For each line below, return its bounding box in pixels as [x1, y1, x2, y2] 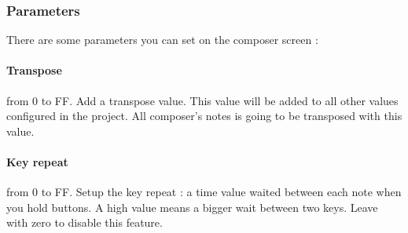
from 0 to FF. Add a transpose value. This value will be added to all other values [6, 92, 399, 108]
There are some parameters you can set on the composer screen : [6, 31, 318, 48]
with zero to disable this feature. [6, 214, 163, 231]
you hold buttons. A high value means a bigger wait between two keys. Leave [6, 198, 378, 215]
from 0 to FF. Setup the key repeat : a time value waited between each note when [6, 184, 402, 200]
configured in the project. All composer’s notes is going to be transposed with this [6, 107, 402, 124]
